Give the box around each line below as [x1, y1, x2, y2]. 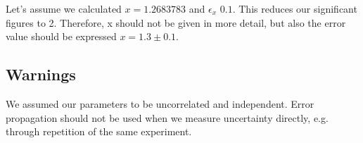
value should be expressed [6, 29, 117, 44]
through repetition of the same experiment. [6, 124, 192, 139]
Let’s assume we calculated [6, 1, 122, 15]
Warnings [6, 63, 76, 85]
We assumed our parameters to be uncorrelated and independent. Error [6, 96, 314, 111]
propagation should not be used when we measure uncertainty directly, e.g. [6, 110, 329, 125]
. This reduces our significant [232, 1, 357, 15]
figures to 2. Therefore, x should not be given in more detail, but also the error [6, 15, 346, 30]
